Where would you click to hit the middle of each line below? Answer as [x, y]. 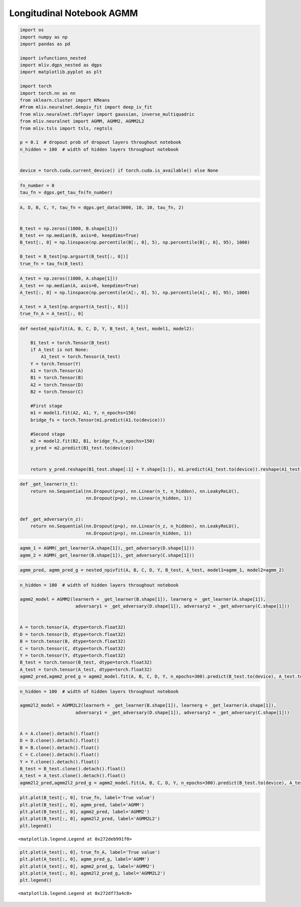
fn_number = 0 [37, 185]
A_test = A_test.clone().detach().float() [73, 776]
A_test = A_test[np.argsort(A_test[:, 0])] [74, 307]
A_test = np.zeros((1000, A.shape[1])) [69, 278]
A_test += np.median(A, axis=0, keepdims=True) [79, 286]
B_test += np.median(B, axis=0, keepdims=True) [79, 236]
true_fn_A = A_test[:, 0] [52, 314]
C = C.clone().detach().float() [60, 755]
